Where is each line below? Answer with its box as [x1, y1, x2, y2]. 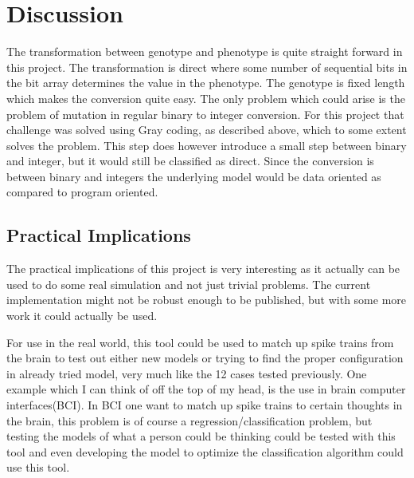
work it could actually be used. [6, 307, 158, 324]
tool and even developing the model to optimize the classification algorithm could [6, 443, 404, 460]
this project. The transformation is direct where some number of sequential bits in [6, 58, 408, 75]
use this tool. [6, 459, 70, 476]
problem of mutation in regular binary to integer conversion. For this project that [6, 105, 404, 122]
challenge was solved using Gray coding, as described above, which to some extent [6, 121, 407, 138]
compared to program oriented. [6, 184, 158, 200]
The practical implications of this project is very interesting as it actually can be [6, 260, 400, 277]
